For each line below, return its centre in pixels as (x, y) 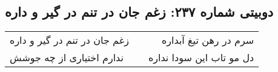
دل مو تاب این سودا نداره (201, 58)
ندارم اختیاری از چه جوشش (67, 58)
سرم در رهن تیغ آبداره (208, 40)
